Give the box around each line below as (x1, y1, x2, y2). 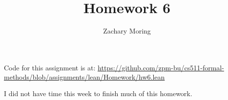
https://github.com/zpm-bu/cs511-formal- (98, 62, 224, 72)
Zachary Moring (103, 26, 151, 36)
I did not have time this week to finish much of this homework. (4, 88, 192, 98)
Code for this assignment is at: (4, 62, 96, 72)
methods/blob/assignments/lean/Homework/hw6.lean (4, 72, 165, 82)
